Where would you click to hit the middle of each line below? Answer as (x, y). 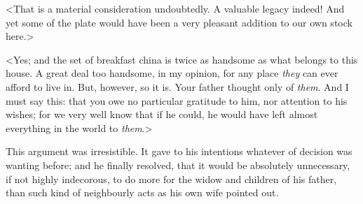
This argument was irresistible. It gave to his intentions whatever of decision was (179, 151)
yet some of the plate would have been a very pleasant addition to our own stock (179, 22)
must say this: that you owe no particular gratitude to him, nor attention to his (177, 100)
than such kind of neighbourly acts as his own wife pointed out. (142, 192)
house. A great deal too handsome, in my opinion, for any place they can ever (172, 73)
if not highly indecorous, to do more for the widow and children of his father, (171, 178)
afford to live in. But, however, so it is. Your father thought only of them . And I (177, 86)
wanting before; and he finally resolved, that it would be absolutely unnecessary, (178, 165)
